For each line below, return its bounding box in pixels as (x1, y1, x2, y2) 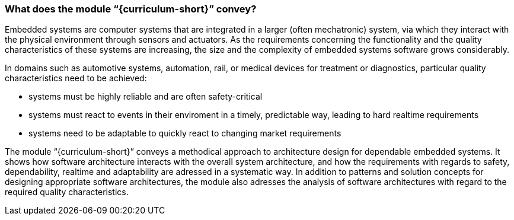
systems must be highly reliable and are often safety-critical (28, 91, 263, 102)
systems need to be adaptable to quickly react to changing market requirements (28, 128, 341, 139)
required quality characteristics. (5, 187, 129, 197)
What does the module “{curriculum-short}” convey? (5, 3, 257, 15)
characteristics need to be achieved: (5, 73, 147, 84)
